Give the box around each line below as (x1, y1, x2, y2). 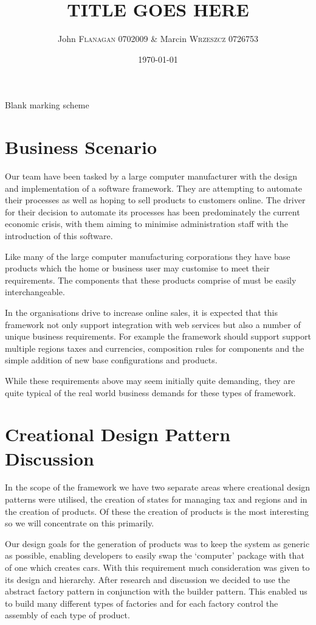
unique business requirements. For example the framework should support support (5, 330, 311, 343)
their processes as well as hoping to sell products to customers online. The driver (5, 194, 306, 206)
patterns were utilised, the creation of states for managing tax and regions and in (5, 493, 307, 506)
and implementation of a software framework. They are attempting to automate (5, 181, 303, 194)
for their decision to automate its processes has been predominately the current (5, 205, 300, 218)
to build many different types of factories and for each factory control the (5, 596, 278, 609)
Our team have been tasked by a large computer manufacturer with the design (5, 170, 297, 183)
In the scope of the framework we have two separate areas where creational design (5, 481, 311, 494)
